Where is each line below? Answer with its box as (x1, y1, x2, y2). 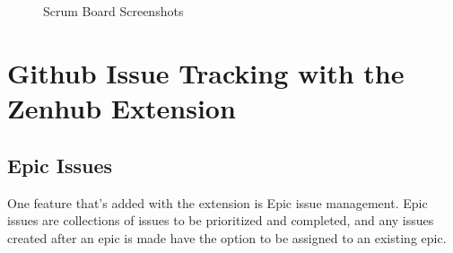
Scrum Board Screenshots (43, 2, 184, 21)
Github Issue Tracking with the (7, 54, 405, 91)
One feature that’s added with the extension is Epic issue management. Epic (7, 193, 428, 212)
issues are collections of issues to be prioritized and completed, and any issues (7, 211, 434, 230)
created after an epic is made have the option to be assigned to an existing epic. (7, 228, 447, 247)
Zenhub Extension (7, 90, 236, 126)
